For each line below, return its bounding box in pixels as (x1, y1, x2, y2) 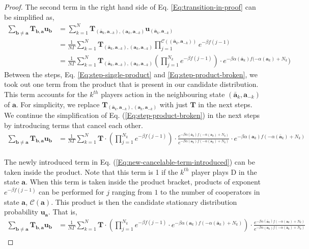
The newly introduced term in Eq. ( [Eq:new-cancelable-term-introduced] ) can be (4, 157, 255, 167)
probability (4, 206, 38, 217)
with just (159, 99, 188, 109)
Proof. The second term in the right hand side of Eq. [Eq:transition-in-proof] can (4, 2, 256, 12)
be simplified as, (4, 11, 54, 22)
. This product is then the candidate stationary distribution (51, 196, 237, 207)
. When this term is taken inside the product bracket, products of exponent (25, 176, 261, 187)
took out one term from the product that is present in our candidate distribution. (4, 79, 259, 89)
